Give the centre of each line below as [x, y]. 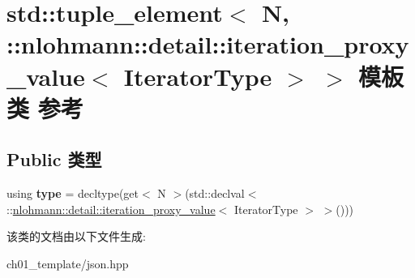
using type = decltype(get [73, 193]
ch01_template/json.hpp [68, 263]
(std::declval [215, 193]
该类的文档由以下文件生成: [76, 236]
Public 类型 [54, 159]
